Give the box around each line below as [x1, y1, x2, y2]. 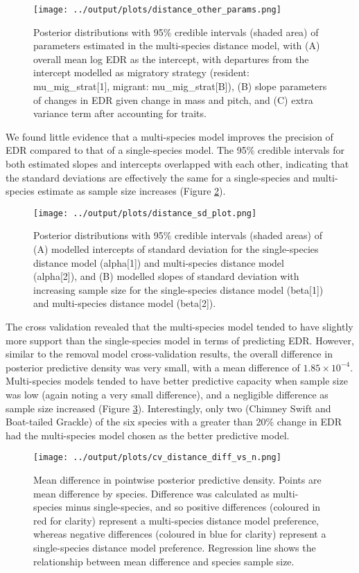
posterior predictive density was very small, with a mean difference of [6, 360, 300, 374]
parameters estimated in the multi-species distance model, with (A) [33, 38, 320, 53]
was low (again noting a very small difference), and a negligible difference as [6, 387, 329, 401]
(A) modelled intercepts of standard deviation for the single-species [33, 242, 319, 256]
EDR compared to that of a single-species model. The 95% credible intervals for [6, 143, 345, 157]
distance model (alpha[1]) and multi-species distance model [33, 255, 284, 270]
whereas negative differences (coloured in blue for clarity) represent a [33, 527, 326, 541]
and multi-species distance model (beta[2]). [33, 296, 216, 310]
